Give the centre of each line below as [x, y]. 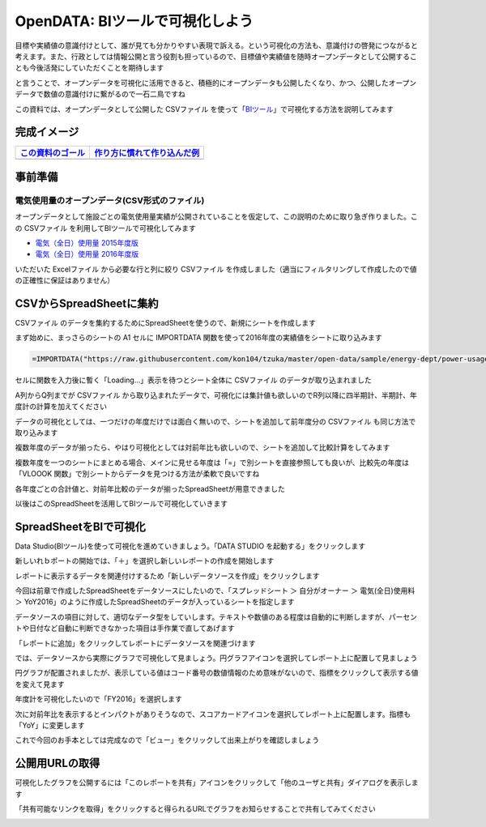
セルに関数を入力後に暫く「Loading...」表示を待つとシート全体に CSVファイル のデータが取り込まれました [193, 380]
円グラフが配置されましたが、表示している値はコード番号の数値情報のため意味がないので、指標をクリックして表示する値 [217, 673]
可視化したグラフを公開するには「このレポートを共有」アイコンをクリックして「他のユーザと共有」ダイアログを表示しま [217, 782]
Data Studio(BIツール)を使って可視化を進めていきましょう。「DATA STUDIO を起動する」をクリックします [190, 546]
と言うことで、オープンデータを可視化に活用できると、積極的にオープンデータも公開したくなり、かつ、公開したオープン [216, 83]
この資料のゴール [52, 153]
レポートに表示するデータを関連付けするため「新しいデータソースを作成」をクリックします [167, 576]
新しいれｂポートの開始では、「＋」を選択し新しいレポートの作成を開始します [145, 561]
